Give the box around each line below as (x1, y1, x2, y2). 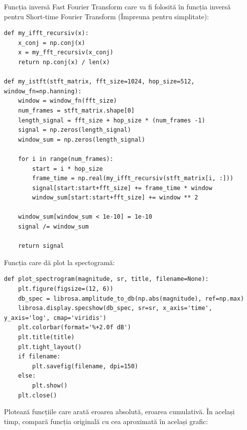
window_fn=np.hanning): (4, 87, 82, 95)
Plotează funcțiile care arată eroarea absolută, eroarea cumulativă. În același (4, 406, 235, 417)
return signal (18, 242, 64, 250)
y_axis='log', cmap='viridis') (4, 314, 106, 321)
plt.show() (32, 382, 68, 389)
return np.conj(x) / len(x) (18, 58, 110, 66)
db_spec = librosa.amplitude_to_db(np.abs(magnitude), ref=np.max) (18, 295, 244, 302)
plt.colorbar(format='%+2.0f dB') (18, 324, 131, 331)
